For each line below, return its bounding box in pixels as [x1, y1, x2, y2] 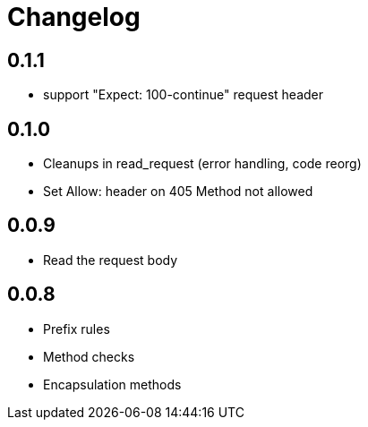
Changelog [7, 2, 141, 32]
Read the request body [43, 252, 178, 268]
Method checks [43, 348, 135, 364]
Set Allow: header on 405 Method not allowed [43, 184, 313, 200]
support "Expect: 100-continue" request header [43, 87, 324, 103]
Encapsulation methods [43, 376, 182, 392]
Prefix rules [43, 320, 110, 337]
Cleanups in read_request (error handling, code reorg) [43, 156, 362, 172]
